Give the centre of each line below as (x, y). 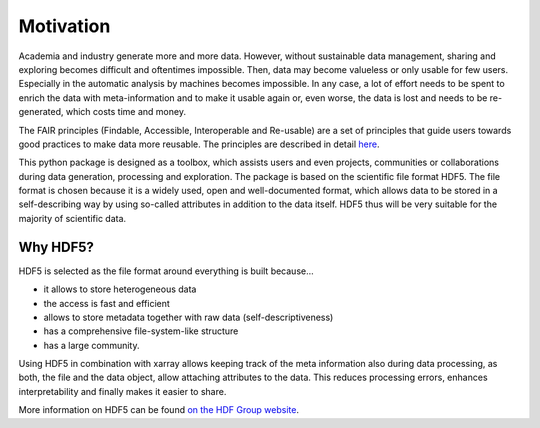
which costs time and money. (126, 112)
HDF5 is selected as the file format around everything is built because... (166, 271)
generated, (41, 112)
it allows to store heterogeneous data (120, 289)
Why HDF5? (56, 246)
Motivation (64, 26)
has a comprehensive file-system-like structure (141, 331)
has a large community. (91, 345)
